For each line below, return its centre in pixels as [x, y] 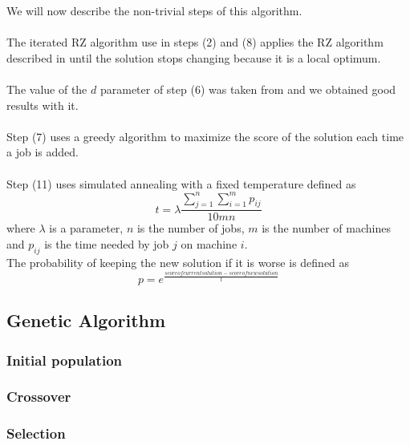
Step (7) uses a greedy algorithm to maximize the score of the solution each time [205, 136]
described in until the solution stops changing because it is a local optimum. [194, 57]
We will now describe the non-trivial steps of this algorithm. [154, 10]
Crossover [39, 396]
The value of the [47, 89]
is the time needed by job [107, 244]
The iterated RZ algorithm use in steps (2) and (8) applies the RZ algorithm [195, 42]
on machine [209, 244]
